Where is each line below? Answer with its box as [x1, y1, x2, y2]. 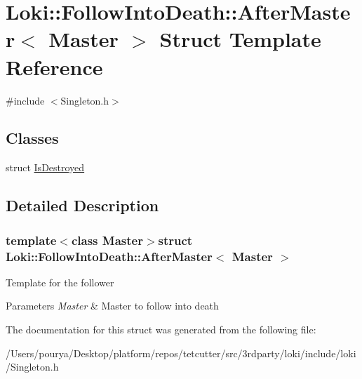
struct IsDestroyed [6, 160, 85, 175]
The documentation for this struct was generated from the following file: [6, 322, 316, 336]
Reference [6, 52, 103, 81]
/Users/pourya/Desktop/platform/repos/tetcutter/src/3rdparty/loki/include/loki [6, 345, 356, 360]
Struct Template [159, 25, 321, 53]
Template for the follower [6, 274, 114, 289]
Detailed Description [6, 194, 159, 216]
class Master [71, 231, 143, 248]
